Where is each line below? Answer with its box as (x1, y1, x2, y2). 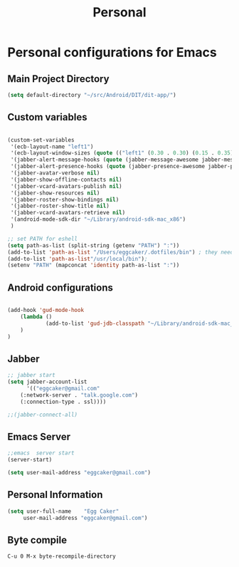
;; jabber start (7, 372, 55, 379)
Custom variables (7, 111, 87, 123)
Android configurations (7, 281, 114, 293)
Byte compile (7, 534, 68, 546)
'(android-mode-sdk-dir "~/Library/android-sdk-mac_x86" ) (10, 216, 186, 223)
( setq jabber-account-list (7, 378, 87, 385)
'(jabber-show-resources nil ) (10, 189, 100, 197)
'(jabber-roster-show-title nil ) (10, 202, 110, 210)
